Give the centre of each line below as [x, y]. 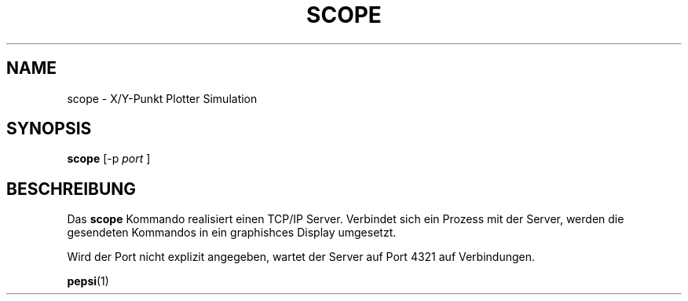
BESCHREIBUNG [71, 189]
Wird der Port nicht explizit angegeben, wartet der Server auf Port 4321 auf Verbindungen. [301, 257]
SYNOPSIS [49, 129]
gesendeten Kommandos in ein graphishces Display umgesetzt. [232, 233]
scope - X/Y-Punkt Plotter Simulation [162, 98]
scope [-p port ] [109, 159]
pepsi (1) [88, 281]
